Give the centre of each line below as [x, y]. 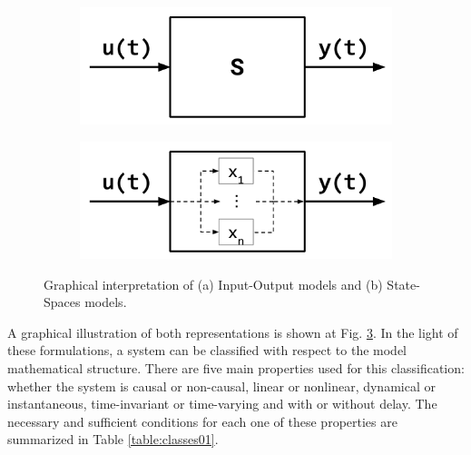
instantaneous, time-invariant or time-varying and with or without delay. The [222, 404]
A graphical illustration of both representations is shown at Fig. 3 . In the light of [233, 332]
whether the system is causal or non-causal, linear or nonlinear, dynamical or [221, 386]
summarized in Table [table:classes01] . [113, 439]
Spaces [62, 302]
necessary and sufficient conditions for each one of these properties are [202, 421]
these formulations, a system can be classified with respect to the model [207, 350]
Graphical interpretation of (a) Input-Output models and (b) [213, 284]
